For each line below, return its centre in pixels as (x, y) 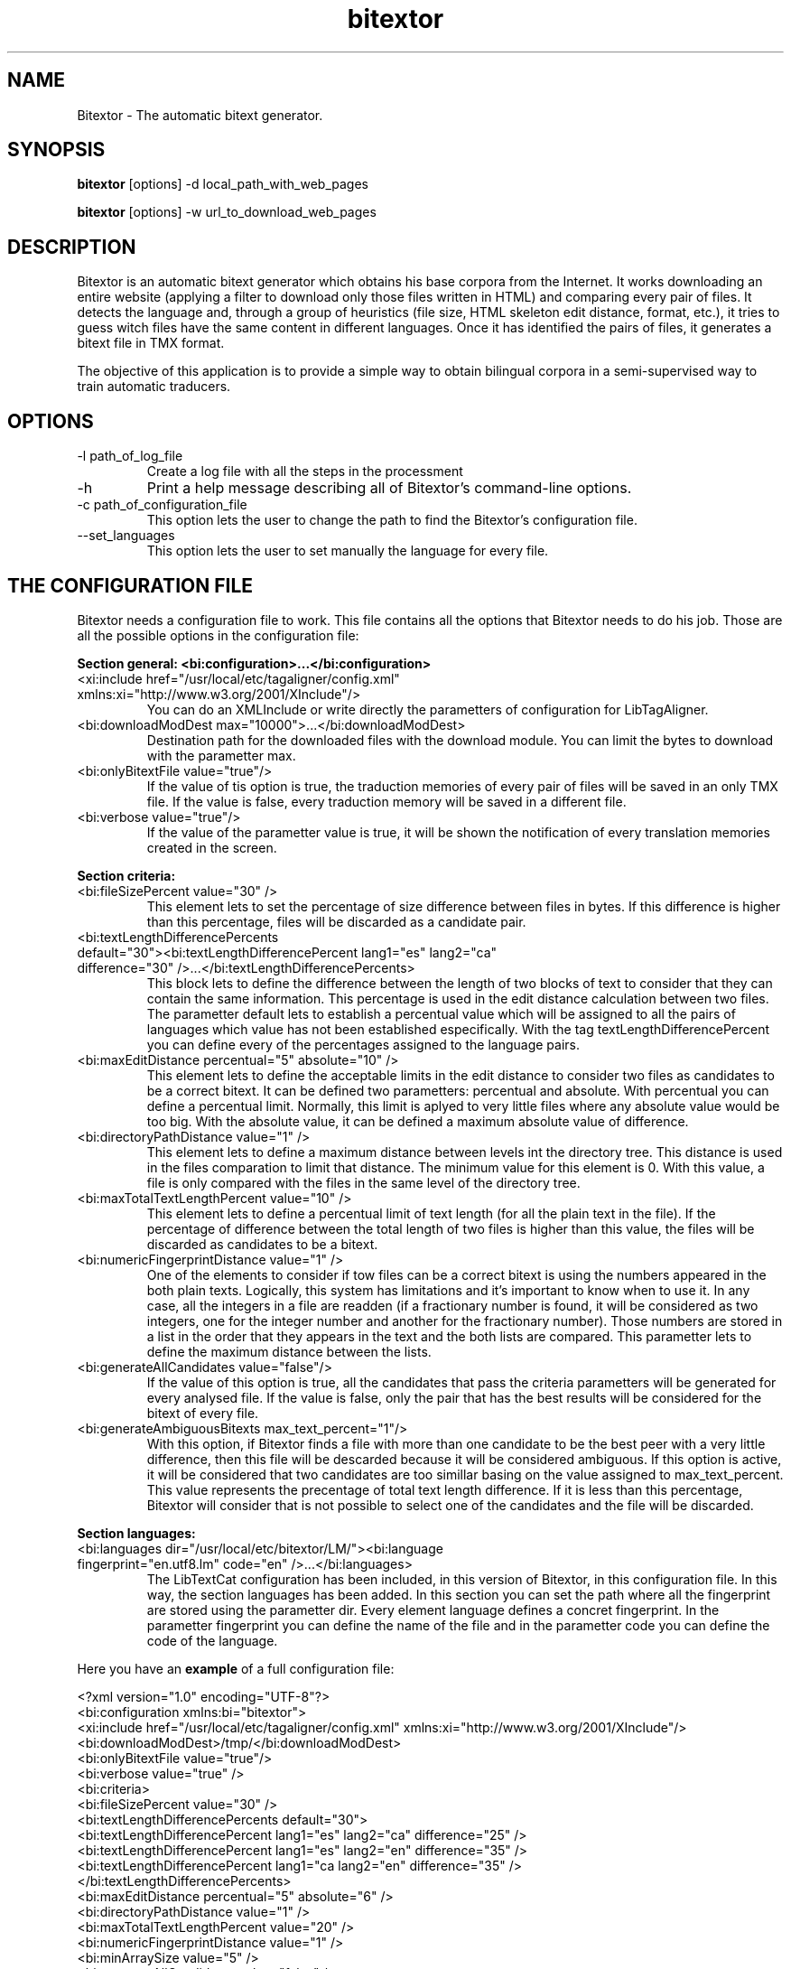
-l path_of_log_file (130, 456)
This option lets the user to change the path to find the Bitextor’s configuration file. (392, 520)
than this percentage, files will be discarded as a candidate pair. (336, 921)
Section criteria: (126, 875)
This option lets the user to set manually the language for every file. (348, 551)
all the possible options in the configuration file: (218, 635)
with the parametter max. (221, 755)
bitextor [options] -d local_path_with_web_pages (223, 184)
